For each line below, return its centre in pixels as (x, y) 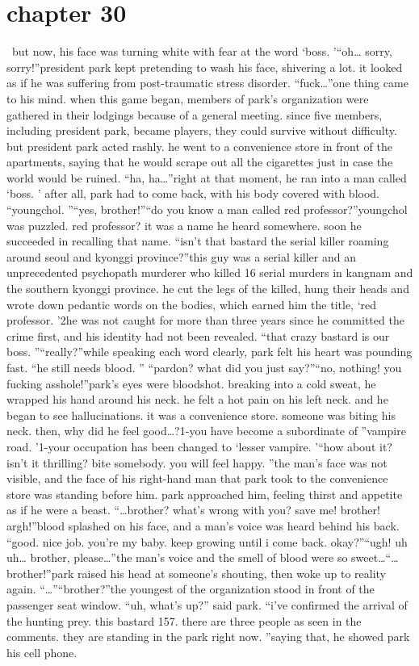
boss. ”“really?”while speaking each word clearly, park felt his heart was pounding (209, 352)
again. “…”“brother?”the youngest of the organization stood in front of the (191, 589)
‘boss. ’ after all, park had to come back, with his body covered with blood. (193, 193)
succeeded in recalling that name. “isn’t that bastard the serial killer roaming (198, 241)
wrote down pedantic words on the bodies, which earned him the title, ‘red (192, 304)
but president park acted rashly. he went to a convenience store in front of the (199, 146)
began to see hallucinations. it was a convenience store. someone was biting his (201, 415)
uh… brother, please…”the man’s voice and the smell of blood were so (177, 557)
